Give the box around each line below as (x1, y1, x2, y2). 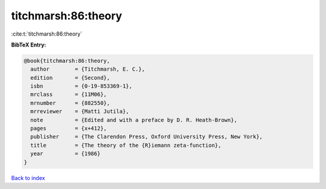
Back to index (11, 174, 45, 181)
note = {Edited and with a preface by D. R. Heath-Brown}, (30, 117, 238, 123)
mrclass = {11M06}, (30, 91, 107, 98)
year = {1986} (30, 150, 101, 157)
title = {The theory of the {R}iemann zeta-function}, (30, 142, 222, 149)
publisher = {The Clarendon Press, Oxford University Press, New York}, (30, 133, 263, 140)
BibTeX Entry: (11, 41, 46, 48)
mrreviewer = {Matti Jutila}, (30, 108, 129, 115)
